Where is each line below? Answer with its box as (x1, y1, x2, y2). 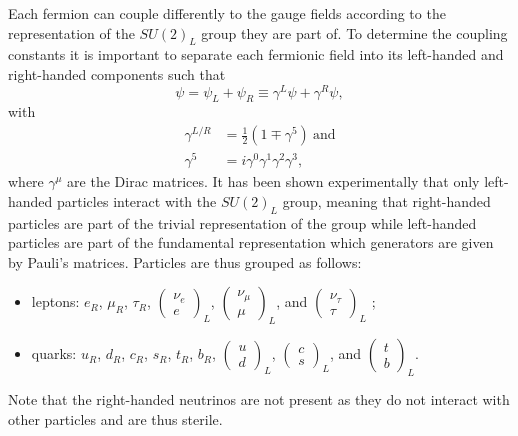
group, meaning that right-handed (282, 190, 491, 211)
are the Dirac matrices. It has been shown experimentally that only (67, 171, 480, 192)
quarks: (31, 343, 77, 364)
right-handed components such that (8, 63, 226, 84)
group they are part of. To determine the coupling (201, 22, 508, 43)
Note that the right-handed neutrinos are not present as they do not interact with (8, 388, 510, 409)
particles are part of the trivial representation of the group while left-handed (8, 212, 477, 233)
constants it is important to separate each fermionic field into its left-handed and (8, 44, 504, 65)
